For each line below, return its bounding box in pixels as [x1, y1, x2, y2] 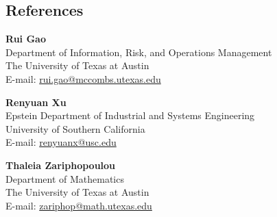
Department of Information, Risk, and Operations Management [5, 44, 272, 59]
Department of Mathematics [5, 171, 124, 186]
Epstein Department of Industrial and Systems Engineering [5, 108, 255, 123]
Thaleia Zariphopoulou [5, 157, 116, 172]
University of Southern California [5, 121, 145, 136]
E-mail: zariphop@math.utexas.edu [5, 198, 152, 212]
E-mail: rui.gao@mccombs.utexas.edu [5, 71, 161, 86]
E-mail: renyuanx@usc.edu [5, 135, 117, 149]
